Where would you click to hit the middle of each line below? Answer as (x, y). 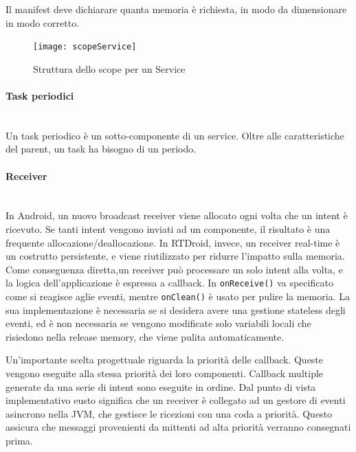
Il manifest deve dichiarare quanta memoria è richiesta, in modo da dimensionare (176, 9)
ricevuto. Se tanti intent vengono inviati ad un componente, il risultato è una (168, 229)
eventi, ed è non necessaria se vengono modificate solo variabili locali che (158, 323)
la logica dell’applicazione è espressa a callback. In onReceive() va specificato (169, 283)
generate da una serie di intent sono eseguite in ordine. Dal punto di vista (161, 386)
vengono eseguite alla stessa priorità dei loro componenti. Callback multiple (165, 373)
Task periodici (40, 96)
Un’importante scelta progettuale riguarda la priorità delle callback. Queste (165, 360)
